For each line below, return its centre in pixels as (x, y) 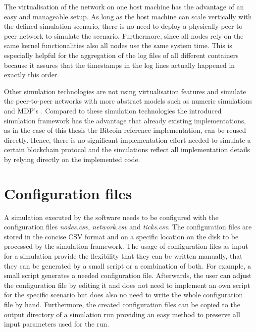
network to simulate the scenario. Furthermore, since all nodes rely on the (131, 35)
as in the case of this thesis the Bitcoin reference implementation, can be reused (125, 130)
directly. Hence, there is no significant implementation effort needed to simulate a (128, 139)
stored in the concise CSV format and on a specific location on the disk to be (121, 236)
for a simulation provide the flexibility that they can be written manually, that (123, 256)
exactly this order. (32, 75)
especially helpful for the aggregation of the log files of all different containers (121, 55)
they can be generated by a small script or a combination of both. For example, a (128, 265)
